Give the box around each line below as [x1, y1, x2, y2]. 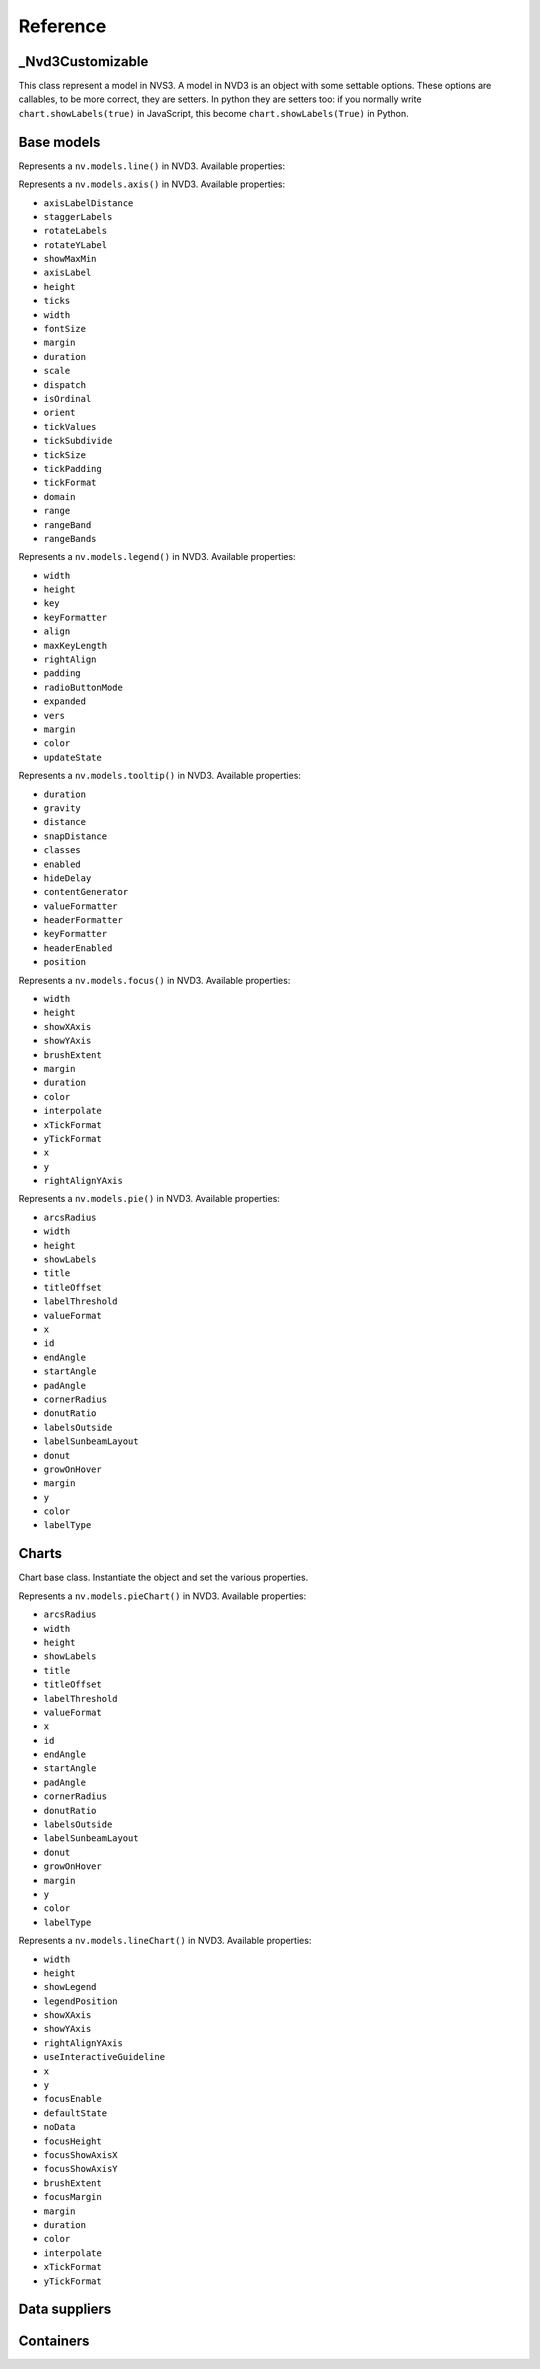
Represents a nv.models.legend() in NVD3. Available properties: [18, 551, 296, 563]
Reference [18, 15, 107, 37]
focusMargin [43, 2191, 102, 2203]
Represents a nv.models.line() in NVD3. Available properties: [18, 160, 286, 172]
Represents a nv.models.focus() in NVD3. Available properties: [18, 974, 291, 986]
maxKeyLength [43, 640, 108, 651]
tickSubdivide [43, 435, 113, 447]
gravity [43, 802, 82, 814]
